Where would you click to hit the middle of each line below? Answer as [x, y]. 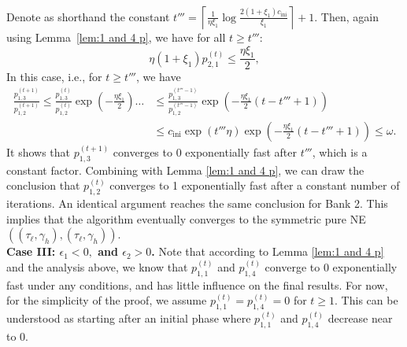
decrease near [360, 317]
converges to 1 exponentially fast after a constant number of [255, 185]
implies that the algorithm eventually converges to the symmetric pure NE [186, 218]
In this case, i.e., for [54, 77]
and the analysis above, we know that [97, 266]
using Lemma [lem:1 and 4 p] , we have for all [116, 37]
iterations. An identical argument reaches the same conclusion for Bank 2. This [197, 203]
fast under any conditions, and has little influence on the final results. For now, [197, 284]
